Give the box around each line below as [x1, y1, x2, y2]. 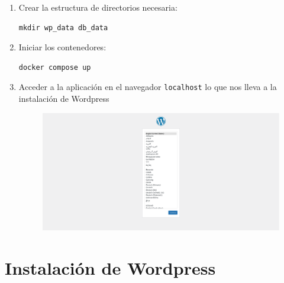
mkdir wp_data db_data [18, 23, 108, 32]
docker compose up [18, 63, 91, 72]
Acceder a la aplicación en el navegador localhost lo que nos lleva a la [18, 81, 277, 93]
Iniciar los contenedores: [18, 41, 106, 53]
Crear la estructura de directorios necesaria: [18, 1, 177, 13]
